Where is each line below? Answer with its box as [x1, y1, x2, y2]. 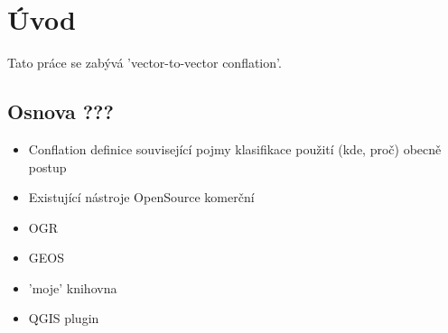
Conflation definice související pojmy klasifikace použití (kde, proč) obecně [28, 139, 442, 158]
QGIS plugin [28, 309, 99, 328]
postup [28, 157, 67, 176]
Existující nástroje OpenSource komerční [28, 188, 255, 207]
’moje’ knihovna [28, 278, 117, 297]
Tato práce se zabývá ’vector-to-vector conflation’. [7, 53, 282, 72]
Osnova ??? [7, 97, 114, 125]
